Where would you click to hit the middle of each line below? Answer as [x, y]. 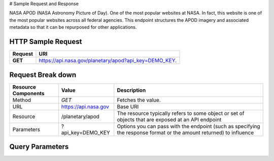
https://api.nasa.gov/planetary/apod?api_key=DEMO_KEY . [108, 61]
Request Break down [43, 75]
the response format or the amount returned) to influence [185, 133]
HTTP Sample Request [46, 41]
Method [22, 100]
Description [131, 90]
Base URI [128, 106]
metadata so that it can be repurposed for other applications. [73, 27]
